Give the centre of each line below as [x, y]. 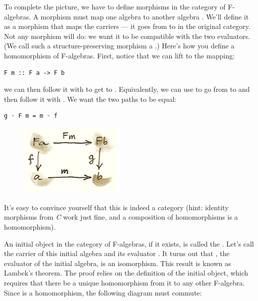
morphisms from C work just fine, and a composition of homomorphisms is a [121, 217]
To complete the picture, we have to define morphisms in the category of [115, 6]
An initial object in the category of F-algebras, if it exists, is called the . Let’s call [129, 243]
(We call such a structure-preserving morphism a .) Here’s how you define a [119, 46]
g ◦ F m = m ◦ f [31, 116]
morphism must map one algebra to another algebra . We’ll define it [145, 16]
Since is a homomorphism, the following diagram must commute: [103, 292]
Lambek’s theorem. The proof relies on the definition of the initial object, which [126, 273]
